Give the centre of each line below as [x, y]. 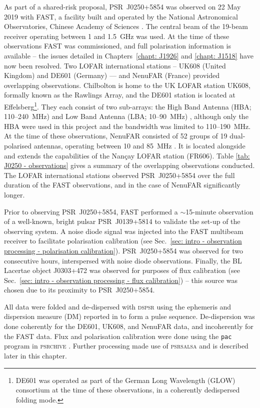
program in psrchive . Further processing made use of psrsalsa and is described [126, 346]
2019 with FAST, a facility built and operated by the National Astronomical [121, 16]
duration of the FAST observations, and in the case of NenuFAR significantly [122, 185]
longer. [14, 194]
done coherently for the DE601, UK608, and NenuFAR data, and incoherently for [129, 326]
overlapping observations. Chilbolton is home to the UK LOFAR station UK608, [127, 85]
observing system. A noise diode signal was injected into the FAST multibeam [124, 231]
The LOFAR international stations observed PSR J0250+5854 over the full [119, 175]
